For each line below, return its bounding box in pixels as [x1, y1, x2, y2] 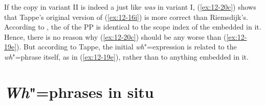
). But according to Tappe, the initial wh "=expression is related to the [16, 41, 237, 52]
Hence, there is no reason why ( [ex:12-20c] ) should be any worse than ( [4, 31, 227, 42]
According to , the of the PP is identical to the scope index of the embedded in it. [4, 21, 261, 32]
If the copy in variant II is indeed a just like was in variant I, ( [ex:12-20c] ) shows [4, 2, 256, 12]
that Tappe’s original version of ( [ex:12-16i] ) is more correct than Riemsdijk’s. [4, 11, 248, 22]
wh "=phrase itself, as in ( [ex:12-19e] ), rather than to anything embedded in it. [4, 51, 249, 62]
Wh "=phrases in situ [4, 81, 154, 102]
